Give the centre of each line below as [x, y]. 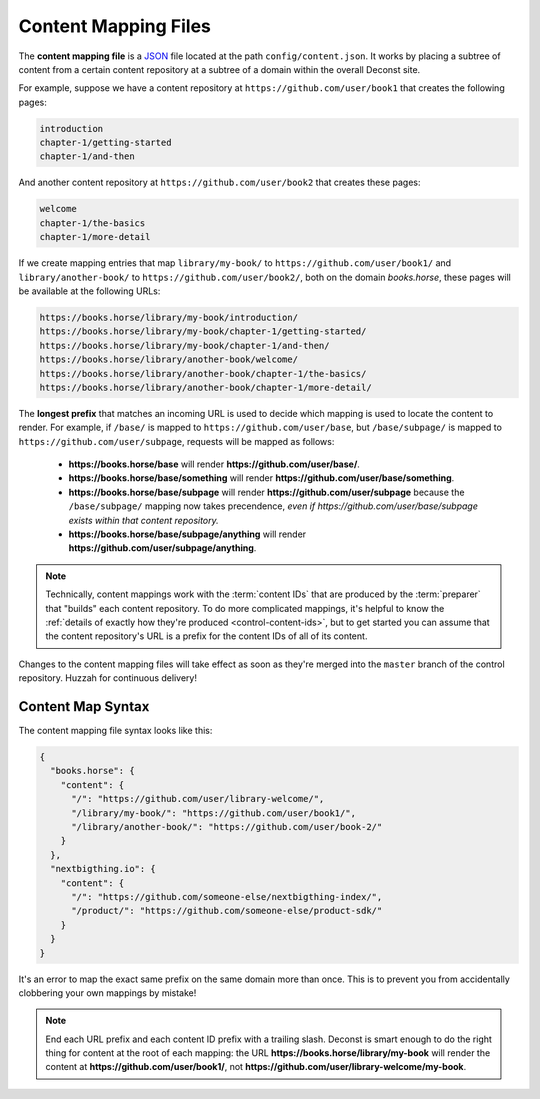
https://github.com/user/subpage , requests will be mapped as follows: [176, 441]
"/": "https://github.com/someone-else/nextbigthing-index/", [227, 896]
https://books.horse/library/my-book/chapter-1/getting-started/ [203, 331]
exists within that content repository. [143, 520]
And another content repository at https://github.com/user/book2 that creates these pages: [219, 182]
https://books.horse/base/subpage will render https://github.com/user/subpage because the [266, 492]
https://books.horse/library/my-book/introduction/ [169, 317]
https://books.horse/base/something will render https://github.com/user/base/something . [261, 478]
